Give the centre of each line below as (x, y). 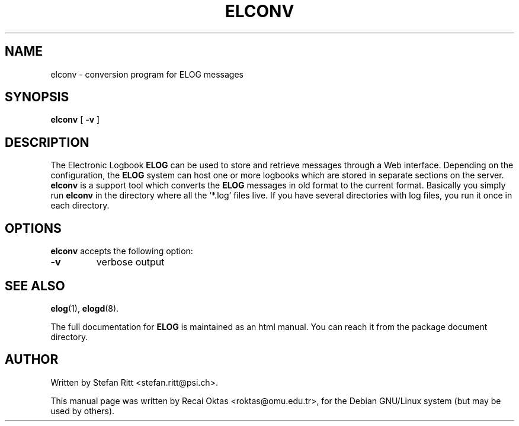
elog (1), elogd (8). (85, 308)
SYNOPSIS (37, 97)
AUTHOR (32, 360)
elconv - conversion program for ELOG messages (147, 74)
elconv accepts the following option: (122, 251)
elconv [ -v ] (75, 120)
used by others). (83, 411)
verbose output (130, 262)
